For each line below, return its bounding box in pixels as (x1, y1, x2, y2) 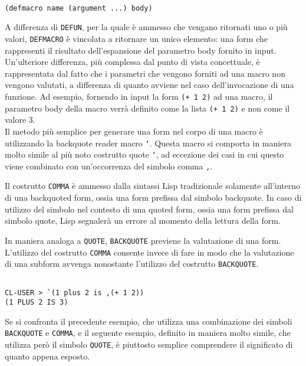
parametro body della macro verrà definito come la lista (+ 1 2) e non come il (5, 102, 290, 114)
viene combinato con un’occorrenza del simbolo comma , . (5, 159, 213, 172)
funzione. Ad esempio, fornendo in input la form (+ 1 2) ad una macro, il (5, 90, 273, 102)
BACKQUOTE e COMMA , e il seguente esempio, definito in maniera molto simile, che (5, 326, 291, 339)
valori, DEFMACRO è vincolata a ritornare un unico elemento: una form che (5, 32, 268, 44)
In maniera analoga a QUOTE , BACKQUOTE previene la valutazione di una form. (5, 234, 281, 246)
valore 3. (5, 113, 35, 126)
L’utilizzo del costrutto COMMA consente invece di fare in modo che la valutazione (5, 246, 294, 258)
